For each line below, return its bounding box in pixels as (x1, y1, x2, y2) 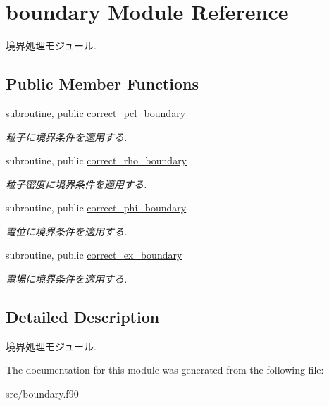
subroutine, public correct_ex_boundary (6, 247, 182, 262)
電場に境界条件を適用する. (6, 271, 128, 286)
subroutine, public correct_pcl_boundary (6, 105, 186, 120)
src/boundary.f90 (6, 386, 79, 401)
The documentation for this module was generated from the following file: (6, 362, 324, 377)
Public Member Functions (6, 73, 199, 94)
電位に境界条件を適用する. (6, 223, 128, 238)
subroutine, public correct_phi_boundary (6, 200, 187, 215)
